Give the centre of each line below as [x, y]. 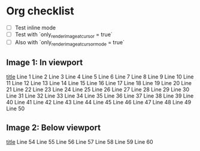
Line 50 [16, 108]
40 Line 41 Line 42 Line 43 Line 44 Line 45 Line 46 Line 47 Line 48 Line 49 [99, 102]
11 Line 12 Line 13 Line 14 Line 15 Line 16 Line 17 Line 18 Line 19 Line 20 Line [99, 83]
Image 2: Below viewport [53, 127]
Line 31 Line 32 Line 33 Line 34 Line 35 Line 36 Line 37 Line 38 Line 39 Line [100, 96]
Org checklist [40, 11]
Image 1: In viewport [45, 62]
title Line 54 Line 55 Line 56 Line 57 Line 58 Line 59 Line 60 [80, 142]
